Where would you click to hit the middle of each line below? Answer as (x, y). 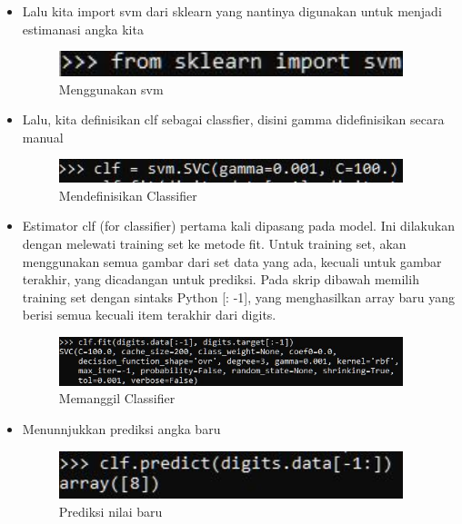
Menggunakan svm (111, 89)
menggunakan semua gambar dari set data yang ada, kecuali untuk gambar (232, 261)
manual (43, 137)
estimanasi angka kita (83, 29)
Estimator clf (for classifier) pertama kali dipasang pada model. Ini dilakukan (238, 226)
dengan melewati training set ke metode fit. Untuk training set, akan (214, 243)
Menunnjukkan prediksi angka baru (121, 429)
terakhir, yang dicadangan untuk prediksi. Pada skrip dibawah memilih (221, 279)
